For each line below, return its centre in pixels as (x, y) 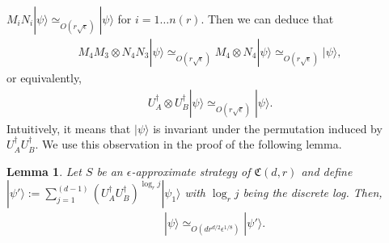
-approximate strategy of (191, 171)
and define (327, 171)
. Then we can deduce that (267, 19)
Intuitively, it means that (69, 128)
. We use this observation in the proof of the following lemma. (188, 144)
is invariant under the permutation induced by (268, 128)
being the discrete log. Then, (313, 193)
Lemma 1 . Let (44, 171)
